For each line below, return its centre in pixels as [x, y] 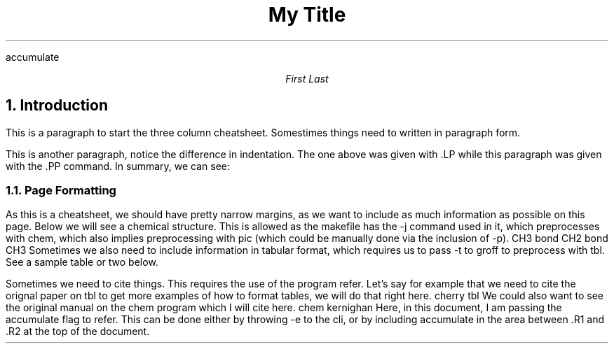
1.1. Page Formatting [61, 190]
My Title [307, 15]
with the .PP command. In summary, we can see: [118, 166]
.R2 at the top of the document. [78, 332]
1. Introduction [57, 106]
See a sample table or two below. [82, 262]
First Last [307, 78]
